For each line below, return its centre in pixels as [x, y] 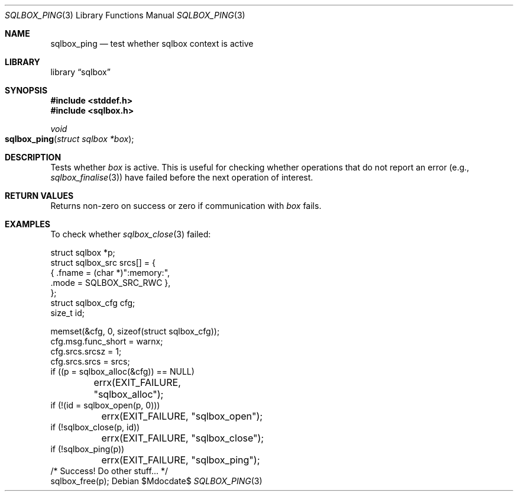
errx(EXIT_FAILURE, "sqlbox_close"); [183, 438]
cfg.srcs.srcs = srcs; [90, 361]
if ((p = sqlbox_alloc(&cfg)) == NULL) [122, 371]
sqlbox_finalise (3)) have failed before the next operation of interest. [182, 177]
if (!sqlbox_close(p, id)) [95, 427]
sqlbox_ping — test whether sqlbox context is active [152, 44]
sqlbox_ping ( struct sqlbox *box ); [69, 139]
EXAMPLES [27, 224]
